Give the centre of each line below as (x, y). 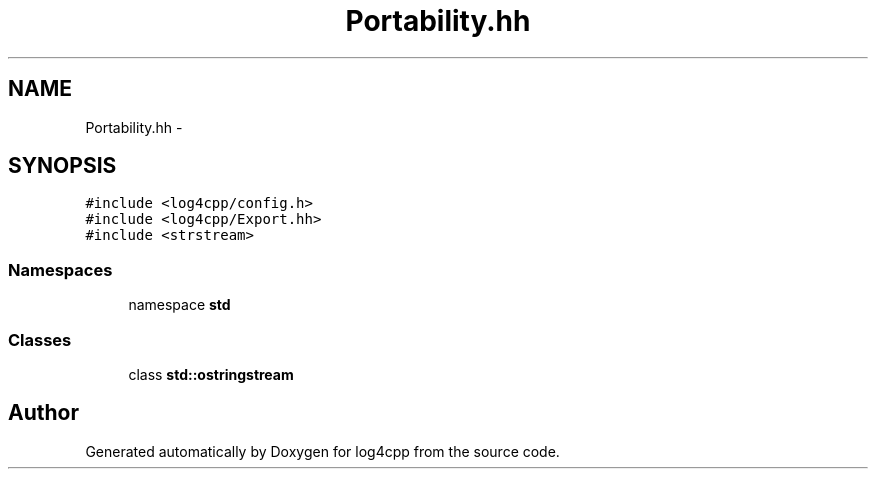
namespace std (179, 305)
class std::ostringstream (211, 374)
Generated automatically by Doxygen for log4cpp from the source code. (322, 451)
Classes (40, 339)
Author (43, 413)
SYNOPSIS (62, 166)
